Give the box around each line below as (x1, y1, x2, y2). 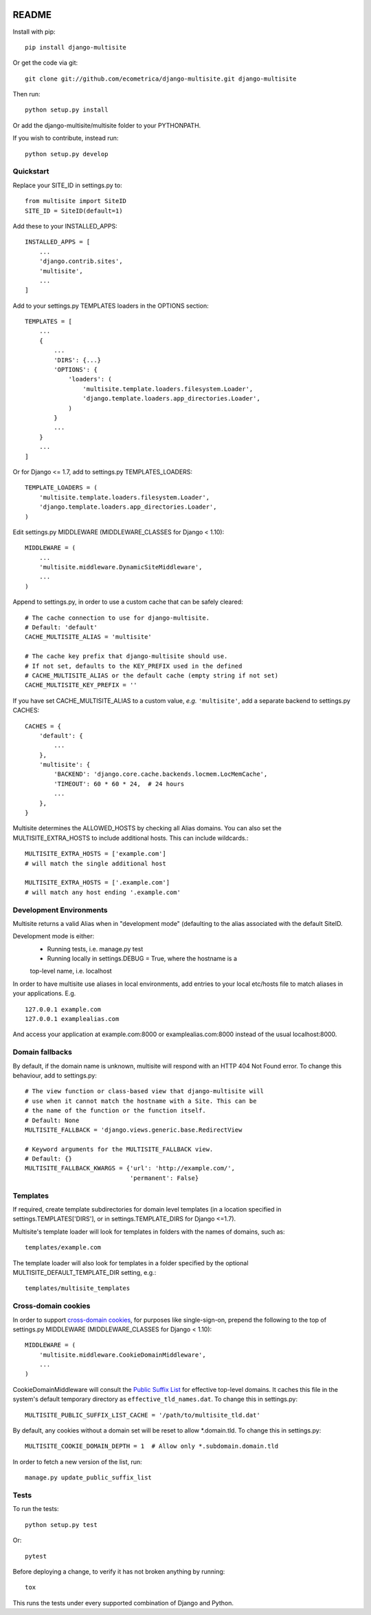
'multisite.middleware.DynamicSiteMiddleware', (38, 563, 203, 571)
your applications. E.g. (12, 989, 76, 997)
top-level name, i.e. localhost (30, 967, 113, 975)
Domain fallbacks (12, 1047, 72, 1057)
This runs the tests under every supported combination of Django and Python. (12, 1598, 234, 1607)
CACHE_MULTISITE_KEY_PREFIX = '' (25, 682, 137, 689)
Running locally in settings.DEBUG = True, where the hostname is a (47, 954, 237, 963)
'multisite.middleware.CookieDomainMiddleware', (38, 1351, 206, 1359)
